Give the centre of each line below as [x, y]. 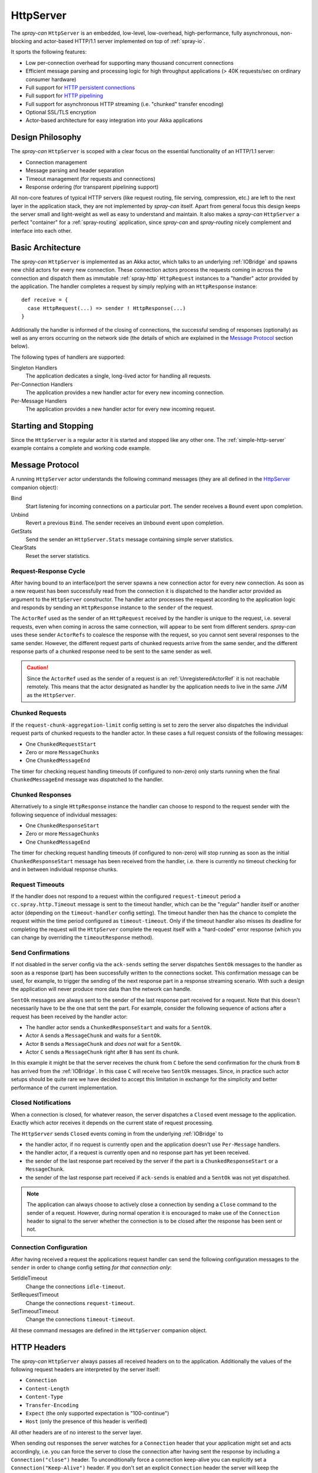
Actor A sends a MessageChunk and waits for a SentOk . [94, 1036]
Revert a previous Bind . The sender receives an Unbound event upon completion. [125, 523]
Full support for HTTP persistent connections [80, 87]
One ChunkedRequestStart [61, 744]
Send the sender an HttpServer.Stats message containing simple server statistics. [130, 539]
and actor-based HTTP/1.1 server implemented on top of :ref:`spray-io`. [119, 41]
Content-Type [44, 1397]
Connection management [57, 162]
